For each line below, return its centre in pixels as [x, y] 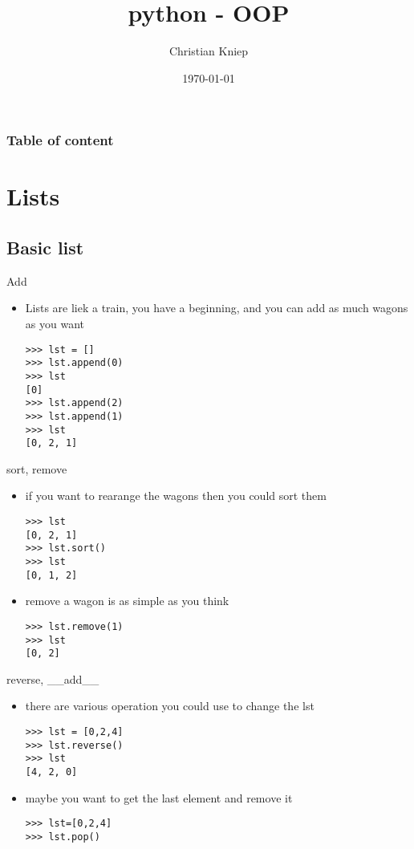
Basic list [45, 247]
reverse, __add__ [53, 678]
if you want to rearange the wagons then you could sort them [176, 496]
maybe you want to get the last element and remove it [159, 797]
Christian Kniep [209, 51]
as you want [55, 323]
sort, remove [37, 468]
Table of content [60, 140]
